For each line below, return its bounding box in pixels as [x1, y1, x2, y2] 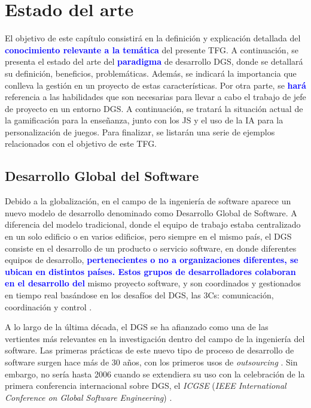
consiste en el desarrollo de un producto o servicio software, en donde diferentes [5, 241, 297, 254]
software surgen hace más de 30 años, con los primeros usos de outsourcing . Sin [5, 355, 298, 368]
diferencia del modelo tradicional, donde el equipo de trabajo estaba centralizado [5, 218, 301, 231]
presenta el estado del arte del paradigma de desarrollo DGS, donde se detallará [5, 55, 303, 68]
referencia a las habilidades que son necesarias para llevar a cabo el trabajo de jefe [5, 90, 306, 103]
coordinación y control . [5, 300, 92, 313]
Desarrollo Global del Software [5, 167, 199, 185]
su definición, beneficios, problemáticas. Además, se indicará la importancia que [5, 67, 297, 79]
